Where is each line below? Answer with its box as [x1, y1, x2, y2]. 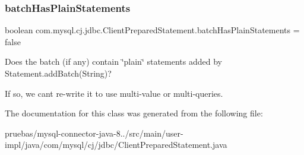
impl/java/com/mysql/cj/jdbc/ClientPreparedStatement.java [5, 138, 227, 151]
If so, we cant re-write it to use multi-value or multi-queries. [5, 87, 223, 99]
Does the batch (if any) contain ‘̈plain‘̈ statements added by [5, 55, 222, 68]
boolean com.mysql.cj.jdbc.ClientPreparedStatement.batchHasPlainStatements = [5, 24, 300, 36]
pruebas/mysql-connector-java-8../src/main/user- [5, 126, 183, 139]
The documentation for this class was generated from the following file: [5, 107, 263, 119]
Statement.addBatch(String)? [5, 67, 112, 79]
